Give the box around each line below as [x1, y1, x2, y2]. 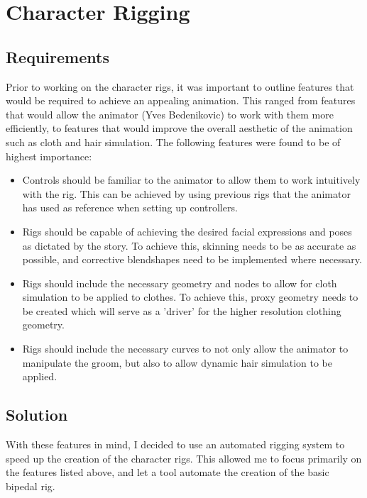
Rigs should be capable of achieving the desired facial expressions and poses [22, 223, 352, 238]
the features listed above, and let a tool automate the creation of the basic [6, 465, 329, 480]
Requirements [6, 45, 109, 67]
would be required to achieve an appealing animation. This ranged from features [6, 93, 356, 108]
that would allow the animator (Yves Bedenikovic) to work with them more [6, 106, 334, 121]
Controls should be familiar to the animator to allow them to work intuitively [22, 172, 361, 187]
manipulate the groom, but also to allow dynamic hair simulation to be [22, 355, 332, 370]
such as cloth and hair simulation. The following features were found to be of [6, 134, 341, 149]
